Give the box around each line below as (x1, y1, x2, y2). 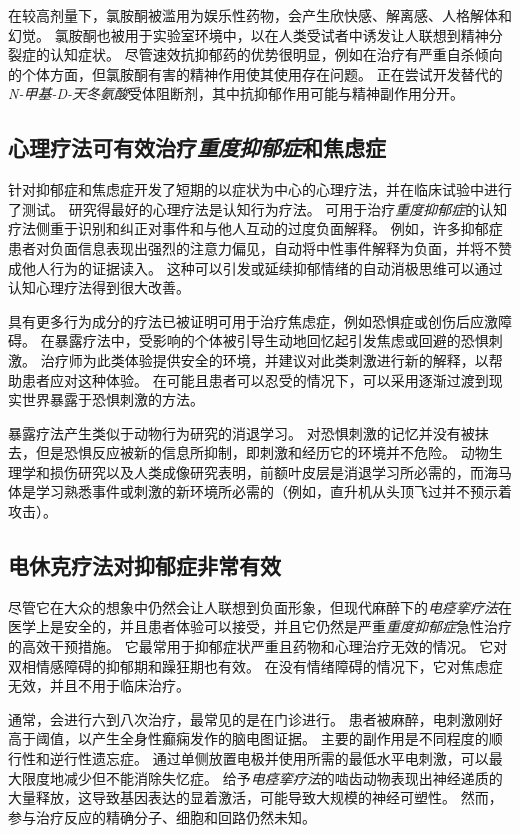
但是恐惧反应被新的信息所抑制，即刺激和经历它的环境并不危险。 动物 (35, 442, 489, 463)
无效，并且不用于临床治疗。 (8, 675, 190, 696)
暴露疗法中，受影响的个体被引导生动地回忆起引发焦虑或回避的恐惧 (54, 330, 489, 351)
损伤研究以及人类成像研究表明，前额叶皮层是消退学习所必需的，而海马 (49, 461, 512, 482)
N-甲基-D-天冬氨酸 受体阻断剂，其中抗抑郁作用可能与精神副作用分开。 (8, 83, 465, 104)
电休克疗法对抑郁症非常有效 (8, 550, 281, 581)
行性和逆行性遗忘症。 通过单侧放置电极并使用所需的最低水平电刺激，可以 (8, 748, 489, 769)
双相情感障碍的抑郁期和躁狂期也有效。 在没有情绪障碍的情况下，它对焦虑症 (8, 655, 503, 676)
